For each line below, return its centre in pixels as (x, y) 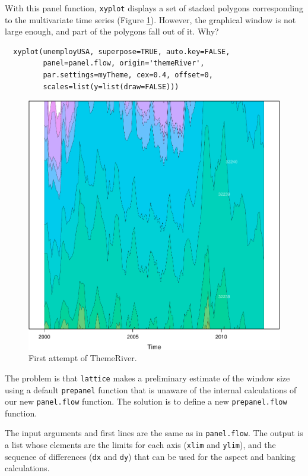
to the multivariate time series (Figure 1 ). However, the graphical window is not (150, 19)
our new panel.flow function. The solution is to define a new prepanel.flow (146, 401)
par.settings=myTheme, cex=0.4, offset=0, (128, 75)
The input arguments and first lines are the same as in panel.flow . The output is (154, 433)
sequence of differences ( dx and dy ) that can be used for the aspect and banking (150, 456)
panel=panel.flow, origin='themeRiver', (124, 63)
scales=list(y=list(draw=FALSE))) (111, 87)
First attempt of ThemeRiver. (83, 358)
